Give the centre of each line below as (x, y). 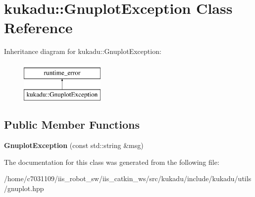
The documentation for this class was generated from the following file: (112, 162)
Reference (38, 27)
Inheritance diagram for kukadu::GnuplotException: (83, 51)
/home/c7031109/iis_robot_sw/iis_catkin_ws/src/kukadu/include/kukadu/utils (128, 178)
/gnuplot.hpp (24, 188)
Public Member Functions (72, 124)
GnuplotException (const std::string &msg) (74, 145)
